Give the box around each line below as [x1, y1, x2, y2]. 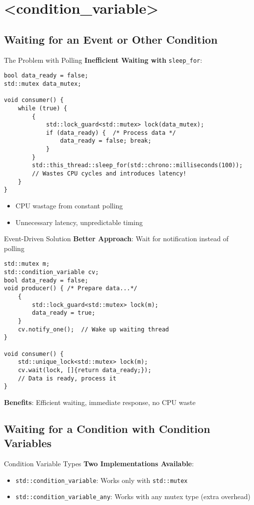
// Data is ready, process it [18, 375, 117, 382]
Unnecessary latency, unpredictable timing [15, 217, 143, 227]
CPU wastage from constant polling [15, 201, 123, 211]
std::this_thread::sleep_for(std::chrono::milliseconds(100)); [32, 162, 243, 169]
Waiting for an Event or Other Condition [4, 31, 218, 47]
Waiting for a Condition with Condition [4, 421, 210, 436]
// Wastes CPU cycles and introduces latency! [32, 170, 187, 177]
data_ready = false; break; [60, 137, 152, 145]
